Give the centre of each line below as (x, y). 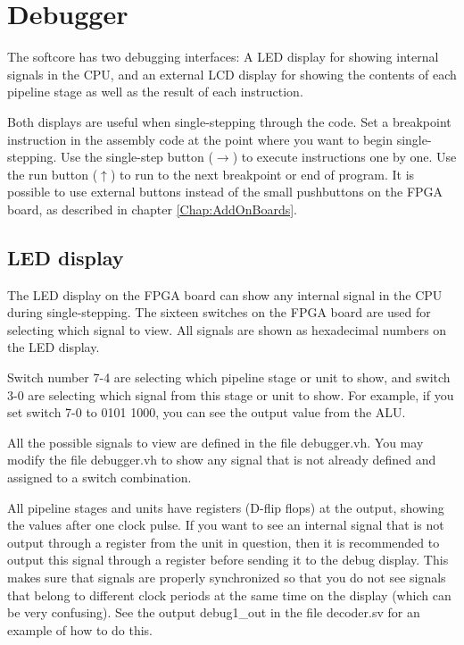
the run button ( (53, 174)
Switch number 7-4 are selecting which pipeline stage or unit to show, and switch (229, 377)
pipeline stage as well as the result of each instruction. (155, 92)
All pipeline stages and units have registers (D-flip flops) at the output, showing (226, 507)
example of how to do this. (80, 629)
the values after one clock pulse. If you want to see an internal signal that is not (226, 525)
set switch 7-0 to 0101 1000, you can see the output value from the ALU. (207, 412)
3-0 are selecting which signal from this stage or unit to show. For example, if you (231, 394)
